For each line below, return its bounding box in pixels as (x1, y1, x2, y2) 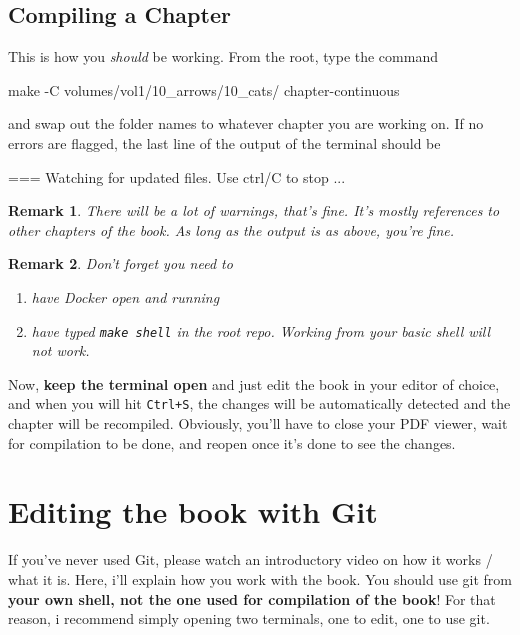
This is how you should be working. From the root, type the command (8, 46, 438, 67)
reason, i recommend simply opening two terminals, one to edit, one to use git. (8, 608, 490, 629)
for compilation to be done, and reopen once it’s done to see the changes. (8, 432, 456, 453)
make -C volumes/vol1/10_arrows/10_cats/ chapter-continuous (8, 79, 400, 100)
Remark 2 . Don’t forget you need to (8, 253, 233, 274)
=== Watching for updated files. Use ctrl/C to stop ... (8, 166, 346, 187)
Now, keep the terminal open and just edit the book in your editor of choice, (8, 373, 500, 394)
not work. (31, 340, 90, 361)
